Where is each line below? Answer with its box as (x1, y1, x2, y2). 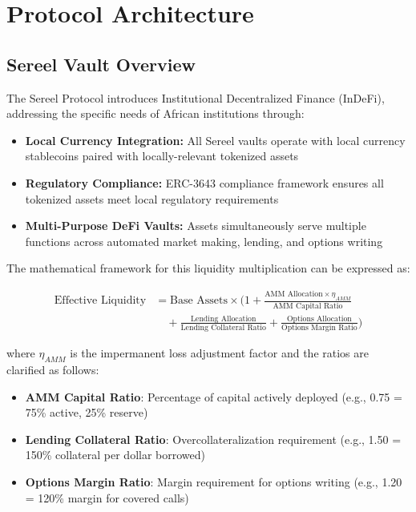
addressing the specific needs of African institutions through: (6, 105, 305, 122)
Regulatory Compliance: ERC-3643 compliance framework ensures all (25, 174, 384, 191)
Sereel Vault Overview (6, 51, 196, 76)
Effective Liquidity (54, 295, 147, 307)
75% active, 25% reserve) (25, 404, 148, 421)
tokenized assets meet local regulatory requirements (25, 190, 279, 207)
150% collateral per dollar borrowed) (25, 446, 206, 463)
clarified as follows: (6, 361, 99, 377)
